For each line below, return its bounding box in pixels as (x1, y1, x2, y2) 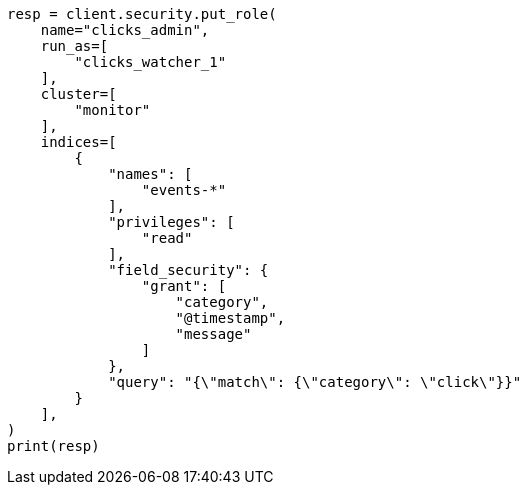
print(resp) (7, 438, 100, 454)
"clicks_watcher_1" (74, 54, 227, 70)
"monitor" (74, 102, 151, 118)
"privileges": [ (108, 214, 235, 230)
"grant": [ (141, 278, 227, 294)
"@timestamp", (175, 310, 286, 326)
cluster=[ (40, 86, 117, 102)
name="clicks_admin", (40, 22, 210, 38)
